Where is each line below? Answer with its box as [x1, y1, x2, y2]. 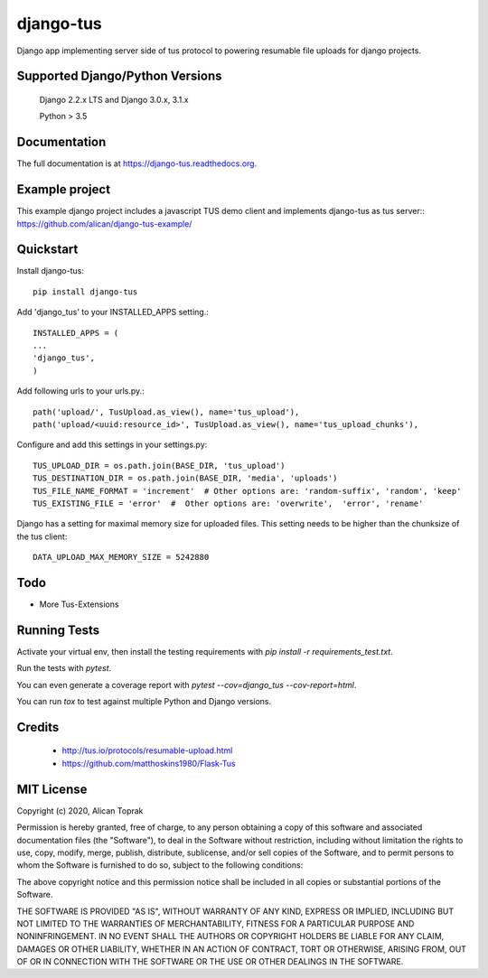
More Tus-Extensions [39, 599, 119, 610]
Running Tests [16, 622, 99, 638]
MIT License [16, 781, 88, 796]
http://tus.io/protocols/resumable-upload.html [61, 745, 233, 756]
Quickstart [16, 242, 79, 257]
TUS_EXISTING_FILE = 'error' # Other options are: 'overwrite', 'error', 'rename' [33, 498, 424, 508]
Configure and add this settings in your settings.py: [16, 439, 208, 451]
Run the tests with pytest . [16, 663, 112, 674]
